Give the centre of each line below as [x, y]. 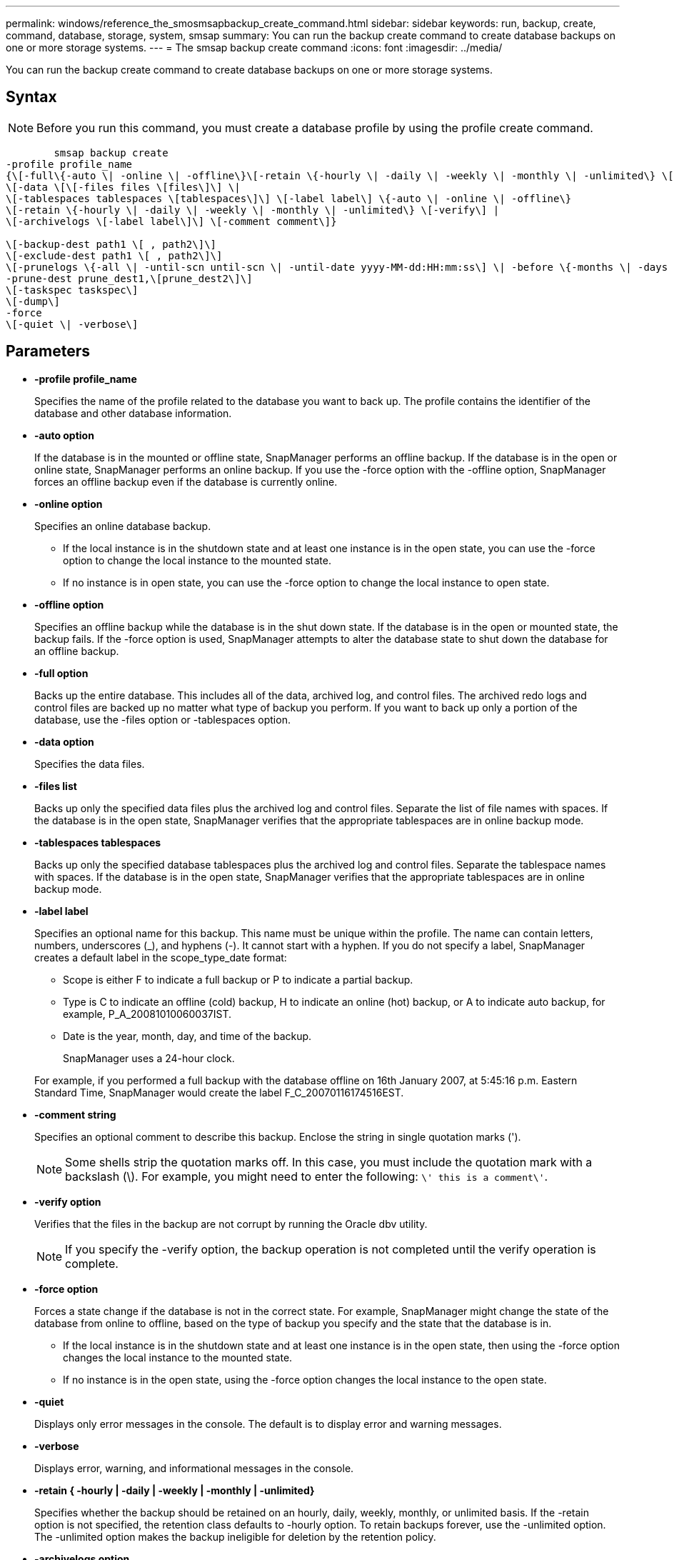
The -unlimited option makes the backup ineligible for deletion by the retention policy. [235, 1536]
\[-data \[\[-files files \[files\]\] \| [123, 187]
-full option [61, 673]
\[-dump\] [33, 301]
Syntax [31, 97]
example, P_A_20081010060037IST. [147, 1014]
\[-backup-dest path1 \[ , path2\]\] [111, 244]
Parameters [48, 351]
